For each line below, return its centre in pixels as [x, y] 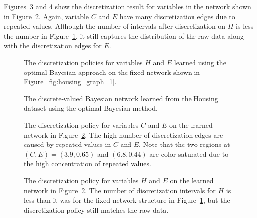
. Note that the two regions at [185, 144]
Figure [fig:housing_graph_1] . [70, 82]
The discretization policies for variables [83, 62]
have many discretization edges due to [177, 16]
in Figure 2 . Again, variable [47, 16]
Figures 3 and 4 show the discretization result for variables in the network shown [128, 6]
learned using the [200, 62]
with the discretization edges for [53, 45]
